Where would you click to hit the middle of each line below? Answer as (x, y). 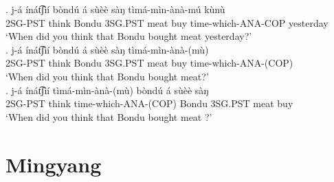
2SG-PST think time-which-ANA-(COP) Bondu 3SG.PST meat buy (149, 103)
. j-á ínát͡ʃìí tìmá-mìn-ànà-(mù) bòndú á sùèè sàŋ (107, 90)
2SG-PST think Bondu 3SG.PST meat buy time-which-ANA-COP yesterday (167, 22)
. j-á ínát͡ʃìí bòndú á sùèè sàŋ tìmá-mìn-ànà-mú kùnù (115, 9)
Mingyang (54, 164)
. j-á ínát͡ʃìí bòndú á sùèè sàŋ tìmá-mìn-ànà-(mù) (107, 49)
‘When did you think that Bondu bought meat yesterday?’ (129, 36)
